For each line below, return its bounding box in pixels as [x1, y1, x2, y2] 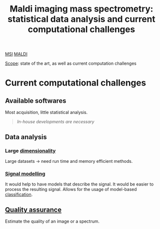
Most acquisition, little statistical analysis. [5, 110, 88, 115]
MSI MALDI [5, 51, 28, 57]
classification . [5, 192, 33, 198]
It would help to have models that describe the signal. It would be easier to [5, 181, 154, 187]
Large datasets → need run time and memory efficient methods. [5, 158, 133, 164]
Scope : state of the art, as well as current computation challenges [5, 60, 137, 66]
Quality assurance [5, 205, 62, 214]
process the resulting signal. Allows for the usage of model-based [5, 186, 137, 192]
